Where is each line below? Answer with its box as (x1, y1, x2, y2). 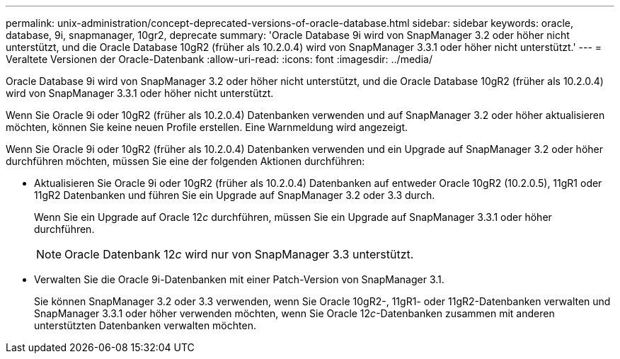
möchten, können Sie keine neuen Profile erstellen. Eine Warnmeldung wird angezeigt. (6, 121, 408, 133)
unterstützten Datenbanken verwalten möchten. (34, 319, 256, 331)
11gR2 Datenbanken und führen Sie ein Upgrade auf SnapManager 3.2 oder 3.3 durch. (34, 189, 435, 201)
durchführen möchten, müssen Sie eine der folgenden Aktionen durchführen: (6, 155, 365, 167)
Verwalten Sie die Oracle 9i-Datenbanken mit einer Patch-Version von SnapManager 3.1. (34, 273, 444, 285)
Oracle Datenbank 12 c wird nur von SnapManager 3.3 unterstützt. (64, 247, 414, 261)
